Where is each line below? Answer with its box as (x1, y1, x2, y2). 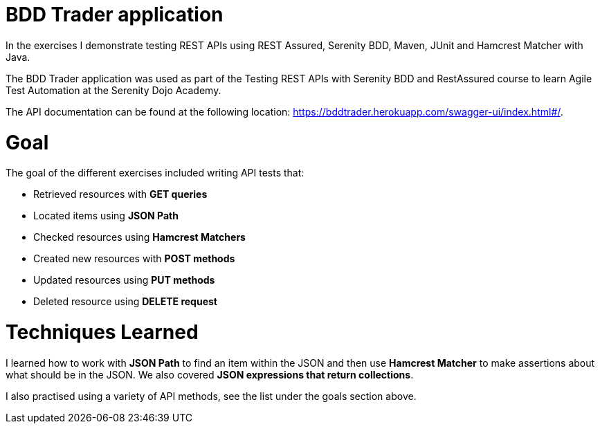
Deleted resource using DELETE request (33, 295, 217, 308)
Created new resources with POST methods (33, 253, 235, 265)
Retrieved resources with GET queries (33, 188, 208, 201)
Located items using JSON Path (33, 210, 179, 222)
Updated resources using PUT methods (33, 274, 215, 286)
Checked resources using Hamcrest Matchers (33, 231, 246, 244)
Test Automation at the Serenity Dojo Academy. (6, 84, 221, 96)
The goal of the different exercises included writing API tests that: (6, 167, 304, 179)
